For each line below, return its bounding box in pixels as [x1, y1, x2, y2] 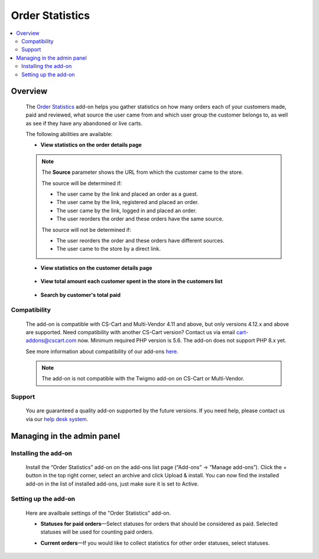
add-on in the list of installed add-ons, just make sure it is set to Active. [25, 480, 199, 487]
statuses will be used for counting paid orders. [40, 528, 154, 535]
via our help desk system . [25, 415, 89, 422]
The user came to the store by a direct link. [56, 245, 161, 253]
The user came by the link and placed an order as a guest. [56, 190, 198, 198]
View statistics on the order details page [40, 141, 142, 148]
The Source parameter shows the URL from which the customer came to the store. [41, 169, 243, 176]
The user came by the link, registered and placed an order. [56, 199, 199, 206]
